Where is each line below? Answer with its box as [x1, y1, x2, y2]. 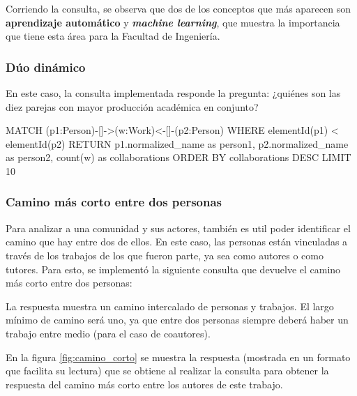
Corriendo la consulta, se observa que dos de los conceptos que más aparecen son [6, 1, 351, 15]
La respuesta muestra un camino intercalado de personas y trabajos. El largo [6, 298, 334, 313]
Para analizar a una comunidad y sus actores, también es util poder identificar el [6, 220, 351, 235]
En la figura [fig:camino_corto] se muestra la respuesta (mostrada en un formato [6, 349, 351, 364]
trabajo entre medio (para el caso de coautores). [6, 326, 211, 340]
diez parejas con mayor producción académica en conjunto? [6, 99, 259, 114]
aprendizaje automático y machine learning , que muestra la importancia [6, 15, 340, 29]
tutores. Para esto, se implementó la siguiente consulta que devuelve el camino [6, 261, 341, 276]
